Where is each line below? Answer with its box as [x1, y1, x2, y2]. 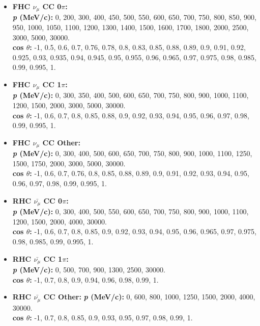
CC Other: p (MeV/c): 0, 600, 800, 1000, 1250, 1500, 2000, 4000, [43, 291, 255, 302]
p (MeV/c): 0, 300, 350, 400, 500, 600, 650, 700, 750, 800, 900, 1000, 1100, [12, 90, 249, 101]
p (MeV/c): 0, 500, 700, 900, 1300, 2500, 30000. [12, 264, 166, 274]
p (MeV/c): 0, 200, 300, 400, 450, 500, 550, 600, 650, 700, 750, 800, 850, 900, [12, 12, 256, 22]
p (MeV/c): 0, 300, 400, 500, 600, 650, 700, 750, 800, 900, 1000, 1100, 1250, [12, 148, 252, 159]
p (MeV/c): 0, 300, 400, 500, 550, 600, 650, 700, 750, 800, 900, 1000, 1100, [12, 206, 249, 217]
